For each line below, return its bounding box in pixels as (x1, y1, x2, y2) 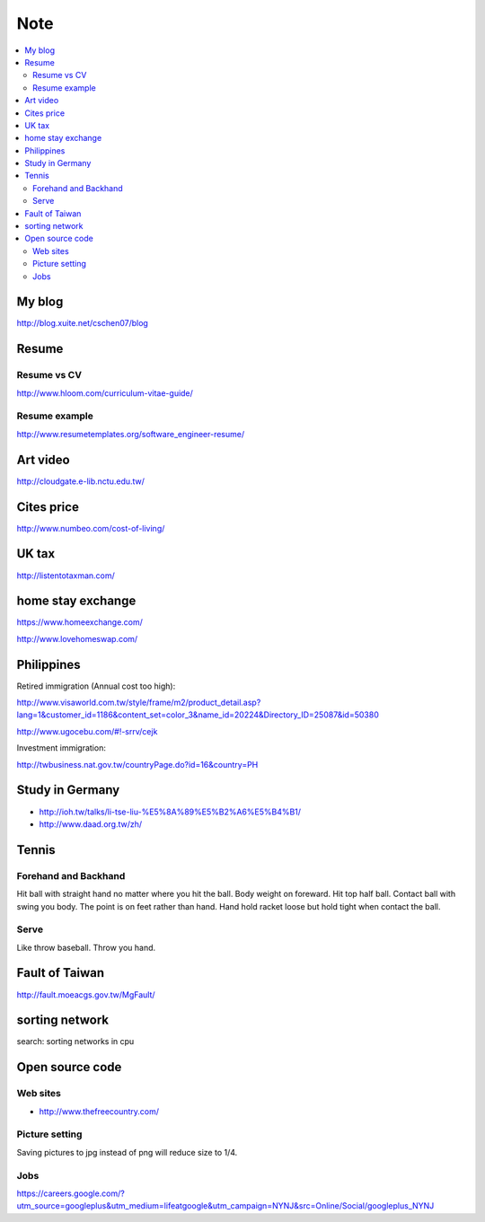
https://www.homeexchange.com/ (16, 617, 144, 628)
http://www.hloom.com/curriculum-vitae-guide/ (16, 387, 193, 399)
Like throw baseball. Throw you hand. (16, 942, 156, 953)
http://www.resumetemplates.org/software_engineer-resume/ (16, 428, 245, 439)
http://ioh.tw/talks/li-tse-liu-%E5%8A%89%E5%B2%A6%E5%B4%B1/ (39, 806, 301, 817)
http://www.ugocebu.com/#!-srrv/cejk (16, 725, 158, 736)
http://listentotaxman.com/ (16, 570, 116, 581)
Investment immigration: (16, 743, 107, 753)
